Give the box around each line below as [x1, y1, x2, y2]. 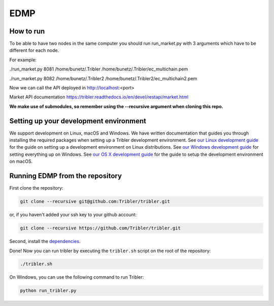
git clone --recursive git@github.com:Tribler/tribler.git [20, 198, 170, 205]
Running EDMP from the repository [9, 172, 122, 180]
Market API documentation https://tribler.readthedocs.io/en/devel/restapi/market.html [9, 94, 189, 100]
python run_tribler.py [20, 288, 77, 294]
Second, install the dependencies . [9, 239, 81, 245]
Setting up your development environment [9, 117, 147, 125]
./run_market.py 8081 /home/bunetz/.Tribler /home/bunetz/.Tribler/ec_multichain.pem [9, 66, 188, 72]
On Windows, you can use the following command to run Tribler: [9, 274, 144, 280]
